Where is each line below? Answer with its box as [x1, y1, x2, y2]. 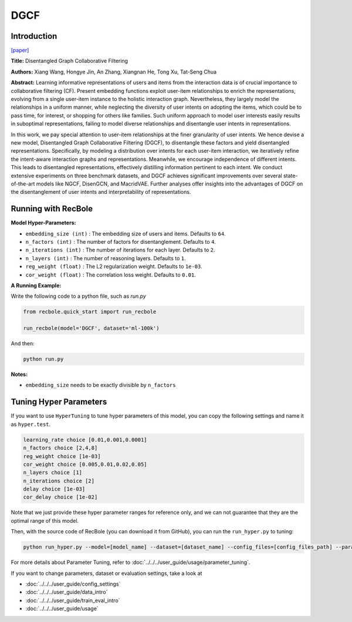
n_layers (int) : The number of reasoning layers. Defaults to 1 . [25, 254, 186, 261]
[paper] [11, 47, 29, 54]
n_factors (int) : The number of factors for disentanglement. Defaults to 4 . [25, 238, 216, 245]
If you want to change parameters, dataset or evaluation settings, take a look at [11, 570, 202, 577]
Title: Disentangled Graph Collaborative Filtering [11, 58, 128, 65]
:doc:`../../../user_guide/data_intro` [25, 589, 108, 596]
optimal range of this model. [11, 517, 79, 524]
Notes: [11, 371, 28, 378]
